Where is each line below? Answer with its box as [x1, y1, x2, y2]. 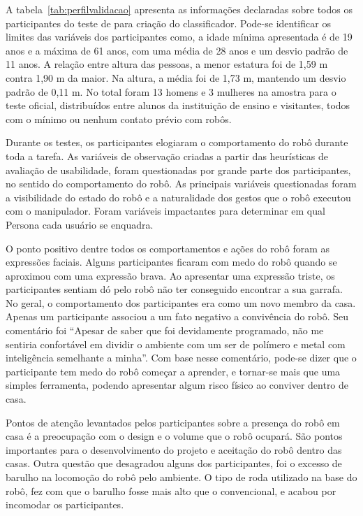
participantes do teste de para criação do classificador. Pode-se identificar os [6, 15, 331, 30]
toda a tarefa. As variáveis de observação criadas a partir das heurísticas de [6, 148, 328, 163]
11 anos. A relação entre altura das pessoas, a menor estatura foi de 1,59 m [6, 57, 328, 71]
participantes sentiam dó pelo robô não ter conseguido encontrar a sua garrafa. [6, 282, 343, 296]
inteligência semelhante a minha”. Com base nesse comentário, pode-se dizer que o [6, 350, 357, 365]
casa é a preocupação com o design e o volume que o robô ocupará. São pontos [6, 429, 343, 443]
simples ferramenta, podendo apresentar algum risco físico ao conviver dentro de [6, 378, 349, 392]
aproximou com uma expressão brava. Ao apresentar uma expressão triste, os [6, 268, 335, 282]
